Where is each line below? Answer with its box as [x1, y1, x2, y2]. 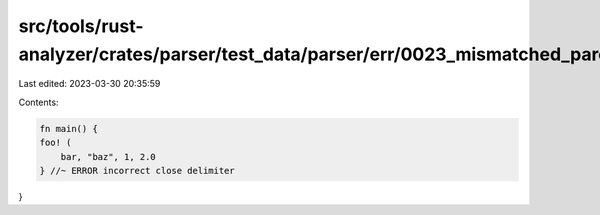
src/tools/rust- [18, 15, 144, 37]
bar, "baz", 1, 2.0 [60, 151, 157, 162]
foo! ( [39, 137, 72, 149]
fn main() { [39, 123, 99, 134]
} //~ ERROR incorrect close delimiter [39, 165, 235, 176]
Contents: [18, 96, 59, 108]
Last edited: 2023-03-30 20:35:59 [18, 78, 161, 90]
